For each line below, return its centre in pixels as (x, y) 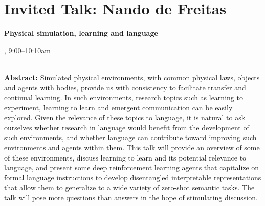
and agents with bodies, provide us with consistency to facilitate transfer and (125, 87)
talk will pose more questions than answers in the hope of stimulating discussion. (131, 198)
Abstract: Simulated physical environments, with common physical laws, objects (132, 77)
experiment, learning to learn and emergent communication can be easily (118, 107)
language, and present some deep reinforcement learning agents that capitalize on (132, 167)
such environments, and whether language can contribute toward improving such (130, 137)
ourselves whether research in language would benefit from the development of (127, 127)
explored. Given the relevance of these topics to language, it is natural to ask (125, 117)
